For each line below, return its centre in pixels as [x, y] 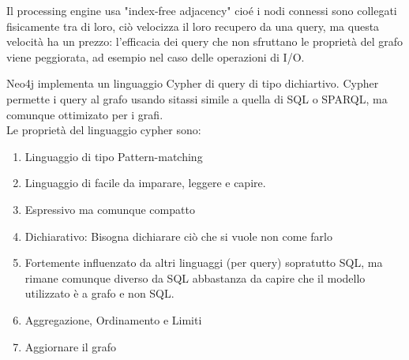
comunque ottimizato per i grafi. [85, 114]
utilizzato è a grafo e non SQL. [99, 293]
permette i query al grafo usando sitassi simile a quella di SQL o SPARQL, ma [197, 98]
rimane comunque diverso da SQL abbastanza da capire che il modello [195, 277]
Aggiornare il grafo [71, 346]
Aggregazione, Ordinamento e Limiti [113, 319]
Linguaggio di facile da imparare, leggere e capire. [145, 183]
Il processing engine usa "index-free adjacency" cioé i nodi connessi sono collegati [202, 10]
